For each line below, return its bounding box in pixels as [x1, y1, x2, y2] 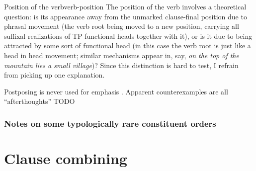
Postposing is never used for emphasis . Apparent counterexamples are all [4, 86, 228, 96]
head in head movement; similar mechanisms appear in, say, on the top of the [4, 50, 239, 60]
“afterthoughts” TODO [4, 96, 75, 106]
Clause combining [4, 148, 127, 168]
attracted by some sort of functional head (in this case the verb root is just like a [4, 40, 251, 51]
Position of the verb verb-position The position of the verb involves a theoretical [4, 1, 247, 11]
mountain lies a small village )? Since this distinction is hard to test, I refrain [4, 60, 239, 70]
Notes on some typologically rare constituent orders [4, 117, 216, 129]
